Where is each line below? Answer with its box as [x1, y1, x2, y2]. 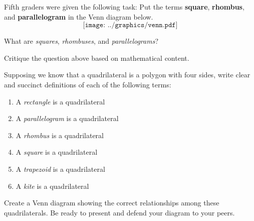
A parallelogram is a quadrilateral [16, 113, 119, 124]
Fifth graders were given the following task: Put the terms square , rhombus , [4, 2, 244, 12]
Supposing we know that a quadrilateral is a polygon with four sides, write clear [4, 69, 250, 80]
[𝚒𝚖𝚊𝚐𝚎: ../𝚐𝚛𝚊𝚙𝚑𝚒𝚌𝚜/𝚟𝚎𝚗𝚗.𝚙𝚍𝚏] [83, 22, 178, 29]
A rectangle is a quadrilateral [16, 96, 105, 106]
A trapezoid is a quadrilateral [16, 163, 105, 174]
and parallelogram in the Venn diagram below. [4, 11, 153, 22]
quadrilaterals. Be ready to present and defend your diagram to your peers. [4, 207, 235, 217]
